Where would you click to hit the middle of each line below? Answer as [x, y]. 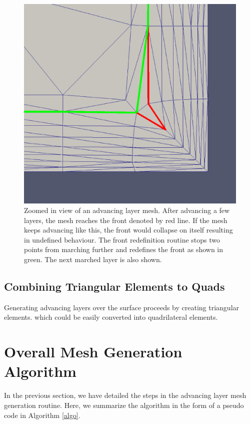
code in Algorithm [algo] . [42, 415]
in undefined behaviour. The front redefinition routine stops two [122, 239]
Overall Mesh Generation [93, 352]
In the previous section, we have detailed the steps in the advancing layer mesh [125, 395]
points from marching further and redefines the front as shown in [124, 249]
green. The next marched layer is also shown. [93, 259]
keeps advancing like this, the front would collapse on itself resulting [128, 230]
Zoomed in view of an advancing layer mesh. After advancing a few [127, 210]
